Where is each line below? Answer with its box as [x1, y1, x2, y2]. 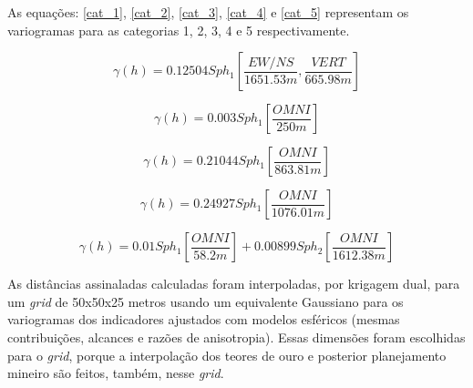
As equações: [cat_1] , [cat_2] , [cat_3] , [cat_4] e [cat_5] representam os [7, 3, 409, 21]
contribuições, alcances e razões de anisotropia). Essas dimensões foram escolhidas [7, 327, 466, 346]
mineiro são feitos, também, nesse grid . [7, 363, 224, 383]
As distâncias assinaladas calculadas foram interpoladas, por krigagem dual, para [7, 274, 460, 293]
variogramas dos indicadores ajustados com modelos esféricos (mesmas [7, 310, 400, 329]
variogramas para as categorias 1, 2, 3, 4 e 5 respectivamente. [7, 20, 350, 39]
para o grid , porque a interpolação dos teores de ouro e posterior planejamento [7, 345, 447, 364]
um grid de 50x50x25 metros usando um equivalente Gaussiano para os [7, 291, 404, 311]
